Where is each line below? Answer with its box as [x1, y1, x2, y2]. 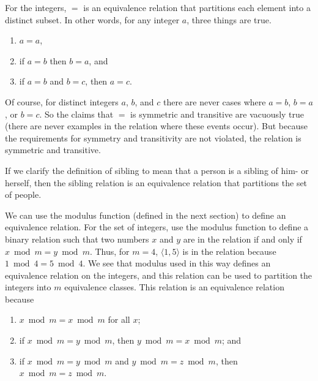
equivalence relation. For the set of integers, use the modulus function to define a [5, 221, 309, 233]
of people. [5, 188, 42, 201]
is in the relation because [182, 244, 276, 257]
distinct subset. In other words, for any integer [5, 13, 180, 26]
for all [108, 313, 130, 326]
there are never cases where [163, 95, 266, 108]
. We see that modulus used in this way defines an [83, 257, 271, 270]
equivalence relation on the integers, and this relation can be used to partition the [5, 268, 312, 281]
